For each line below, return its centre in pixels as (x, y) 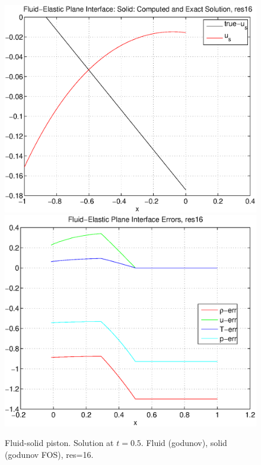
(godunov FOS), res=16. (49, 454)
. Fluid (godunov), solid (184, 443)
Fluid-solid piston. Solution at (59, 443)
